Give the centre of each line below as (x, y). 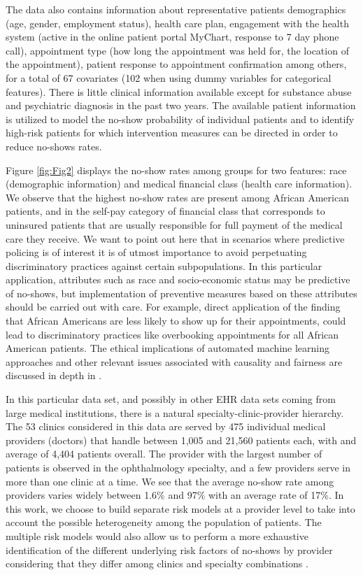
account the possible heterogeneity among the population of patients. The (164, 522)
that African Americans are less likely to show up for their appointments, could (176, 321)
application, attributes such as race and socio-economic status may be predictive (178, 279)
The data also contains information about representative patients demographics (176, 9)
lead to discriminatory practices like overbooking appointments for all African (172, 334)
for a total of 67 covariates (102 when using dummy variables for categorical (169, 77)
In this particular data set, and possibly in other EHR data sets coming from (171, 399)
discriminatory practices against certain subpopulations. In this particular (164, 265)
